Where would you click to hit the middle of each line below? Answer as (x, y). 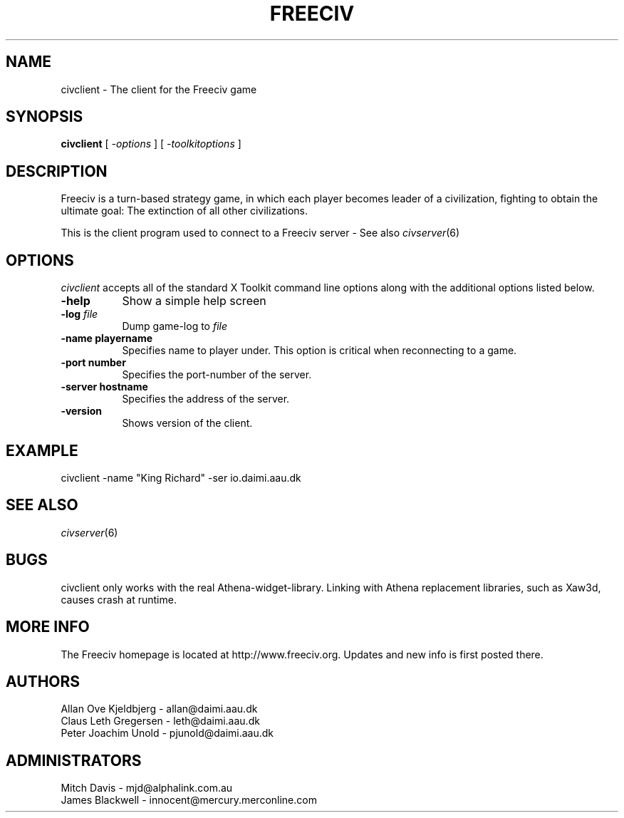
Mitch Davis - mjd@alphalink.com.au (147, 788)
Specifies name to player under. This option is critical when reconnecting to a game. (319, 351)
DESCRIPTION (57, 171)
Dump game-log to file (175, 326)
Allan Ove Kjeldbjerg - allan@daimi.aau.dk (159, 709)
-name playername (107, 338)
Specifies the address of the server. (206, 399)
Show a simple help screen (194, 301)
